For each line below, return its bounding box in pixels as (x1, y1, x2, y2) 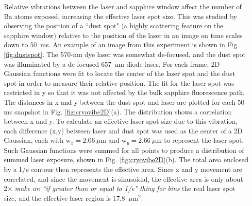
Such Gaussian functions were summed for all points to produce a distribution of (4, 145, 244, 155)
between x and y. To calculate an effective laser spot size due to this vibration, (4, 116, 238, 126)
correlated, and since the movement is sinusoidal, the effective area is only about (4, 173, 243, 184)
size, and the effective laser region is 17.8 (4, 192, 125, 203)
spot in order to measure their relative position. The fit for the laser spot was (4, 77, 234, 88)
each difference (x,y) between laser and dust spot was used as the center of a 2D (4, 125, 243, 135)
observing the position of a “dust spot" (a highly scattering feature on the (4, 20, 223, 31)
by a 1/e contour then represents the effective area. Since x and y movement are (4, 164, 242, 174)
